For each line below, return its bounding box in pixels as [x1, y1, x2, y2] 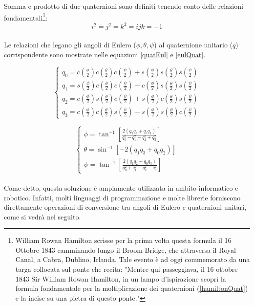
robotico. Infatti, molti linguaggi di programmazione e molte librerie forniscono [4, 192, 241, 202]
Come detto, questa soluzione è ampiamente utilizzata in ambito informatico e [4, 182, 238, 193]
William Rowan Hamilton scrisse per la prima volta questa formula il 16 [15, 235, 232, 245]
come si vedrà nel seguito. [4, 211, 81, 221]
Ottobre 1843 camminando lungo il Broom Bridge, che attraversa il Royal [15, 244, 236, 255]
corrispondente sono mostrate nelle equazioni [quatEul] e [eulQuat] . [4, 49, 206, 59]
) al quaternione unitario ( [154, 39, 233, 49]
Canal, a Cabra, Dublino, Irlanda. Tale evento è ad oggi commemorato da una [15, 254, 250, 264]
